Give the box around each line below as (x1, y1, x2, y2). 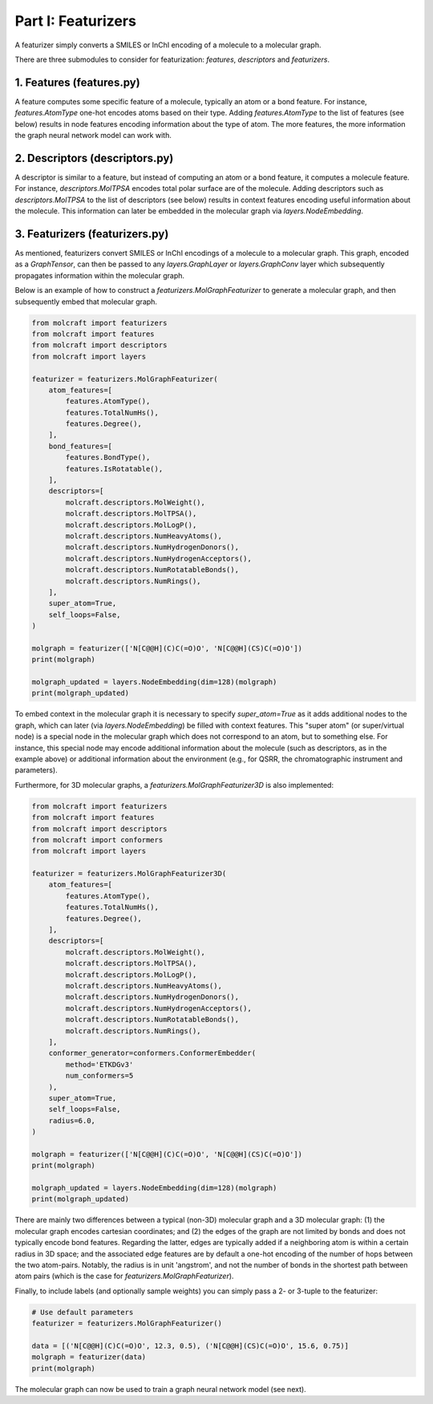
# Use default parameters (31, 1308, 134, 1317)
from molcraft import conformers (31, 835, 164, 844)
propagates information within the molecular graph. (14, 270, 184, 280)
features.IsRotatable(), (65, 464, 164, 473)
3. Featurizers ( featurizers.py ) (14, 227, 169, 241)
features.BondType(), (65, 453, 151, 462)
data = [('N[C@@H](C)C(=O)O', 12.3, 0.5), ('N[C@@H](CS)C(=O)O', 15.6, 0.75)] (31, 1341, 349, 1350)
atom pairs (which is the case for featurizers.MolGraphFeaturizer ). (14, 1272, 234, 1281)
